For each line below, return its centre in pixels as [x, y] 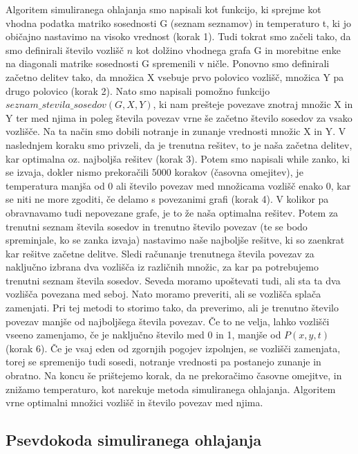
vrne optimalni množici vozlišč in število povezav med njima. [134, 402]
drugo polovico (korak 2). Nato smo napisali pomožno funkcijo [138, 90]
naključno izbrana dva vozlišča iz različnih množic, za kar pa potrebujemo [162, 267]
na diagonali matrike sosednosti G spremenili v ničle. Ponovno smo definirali [168, 63]
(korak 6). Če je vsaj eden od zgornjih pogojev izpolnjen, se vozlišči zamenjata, [173, 348]
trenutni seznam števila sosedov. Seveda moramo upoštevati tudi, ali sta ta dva [173, 280]
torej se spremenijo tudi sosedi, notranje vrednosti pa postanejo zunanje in [163, 362]
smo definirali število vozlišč [65, 49]
